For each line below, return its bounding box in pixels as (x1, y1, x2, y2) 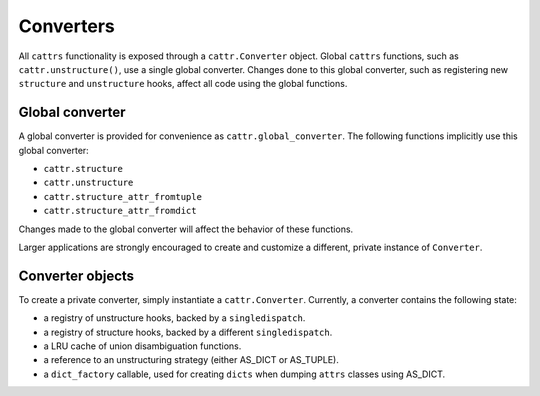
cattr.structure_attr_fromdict (43, 205, 197, 217)
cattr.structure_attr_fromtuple (43, 191, 202, 202)
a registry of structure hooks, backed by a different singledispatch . (43, 326, 333, 338)
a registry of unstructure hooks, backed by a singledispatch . (43, 312, 306, 324)
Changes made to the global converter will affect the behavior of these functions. (18, 223, 354, 235)
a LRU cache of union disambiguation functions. (43, 340, 242, 352)
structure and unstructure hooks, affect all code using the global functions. (18, 78, 348, 90)
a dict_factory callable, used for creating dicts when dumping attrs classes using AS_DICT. (43, 368, 446, 380)
